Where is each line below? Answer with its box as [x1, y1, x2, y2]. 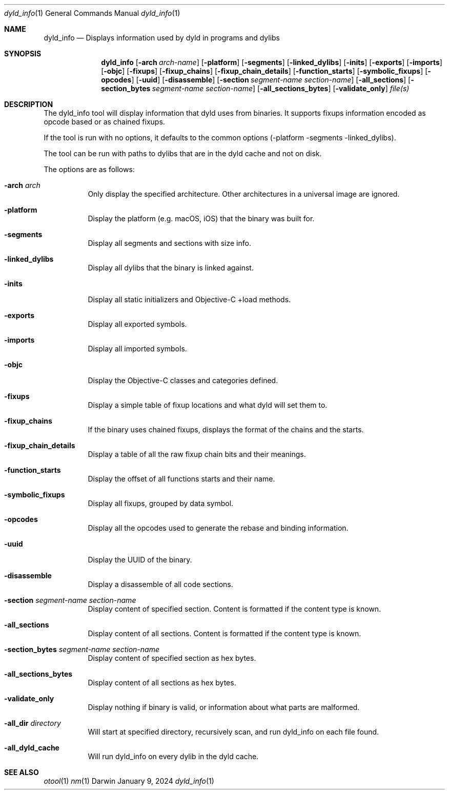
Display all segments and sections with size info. [88, 239, 251, 247]
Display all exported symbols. [88, 320, 187, 328]
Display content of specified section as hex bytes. [88, 654, 256, 662]
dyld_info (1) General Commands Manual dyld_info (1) [4, 9, 180, 17]
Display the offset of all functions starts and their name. [88, 474, 275, 483]
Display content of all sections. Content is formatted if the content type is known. [88, 629, 361, 638]
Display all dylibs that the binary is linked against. [88, 263, 254, 272]
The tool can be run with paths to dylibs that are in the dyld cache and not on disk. [44, 149, 322, 158]
